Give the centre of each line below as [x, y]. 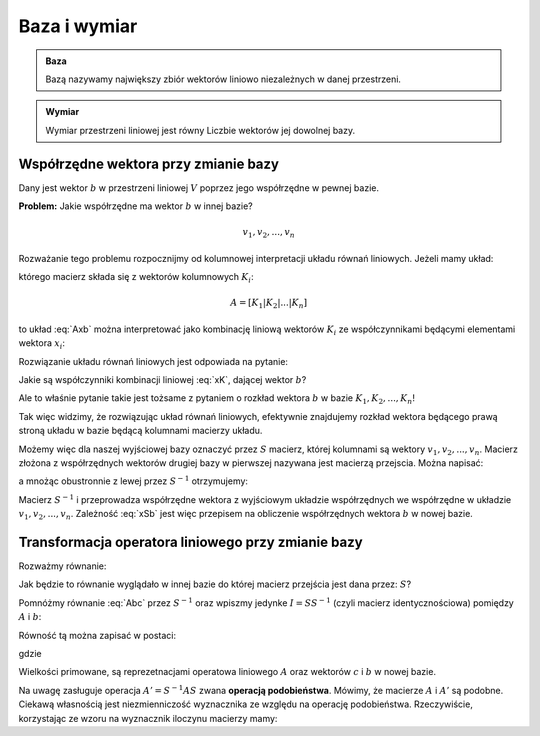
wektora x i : [41, 344]
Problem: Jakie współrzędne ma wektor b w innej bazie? [136, 206]
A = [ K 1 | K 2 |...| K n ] [269, 304]
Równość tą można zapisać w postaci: [97, 635]
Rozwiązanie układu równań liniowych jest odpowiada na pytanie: [153, 361]
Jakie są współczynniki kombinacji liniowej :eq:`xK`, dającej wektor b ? [162, 380]
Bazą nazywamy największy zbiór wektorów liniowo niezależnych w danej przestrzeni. [223, 79]
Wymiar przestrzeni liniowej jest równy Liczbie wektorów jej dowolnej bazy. [200, 130]
